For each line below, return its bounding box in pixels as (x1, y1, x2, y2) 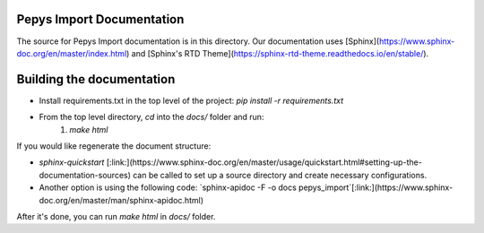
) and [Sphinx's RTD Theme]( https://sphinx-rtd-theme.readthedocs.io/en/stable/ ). (125, 47, 429, 58)
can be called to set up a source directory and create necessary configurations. (133, 169, 428, 180)
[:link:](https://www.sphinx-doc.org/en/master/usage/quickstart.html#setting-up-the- (106, 157, 423, 168)
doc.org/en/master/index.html (16, 47, 127, 58)
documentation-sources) (39, 169, 132, 180)
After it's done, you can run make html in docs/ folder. (16, 211, 216, 221)
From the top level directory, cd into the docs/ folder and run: (39, 112, 264, 123)
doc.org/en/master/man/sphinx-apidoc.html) (39, 194, 204, 205)
